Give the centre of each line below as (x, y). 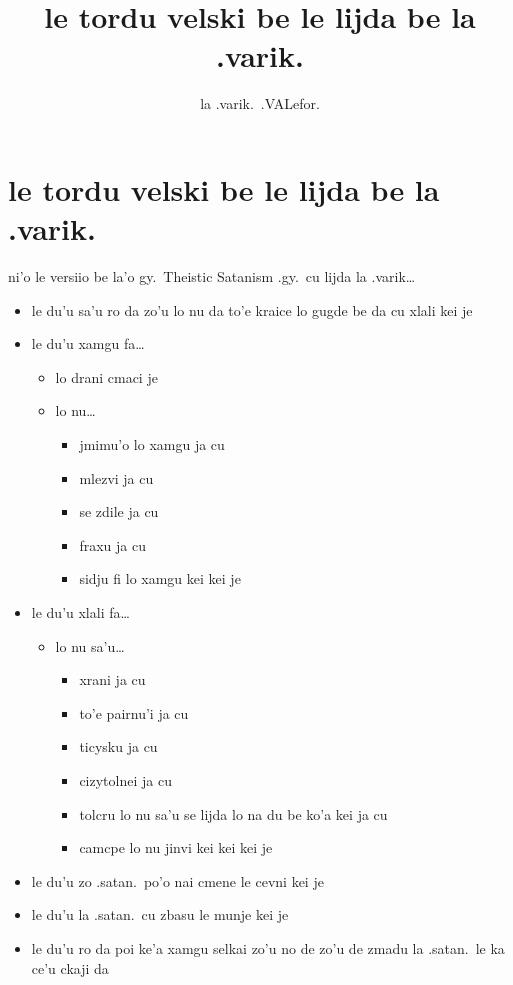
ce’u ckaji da (70, 967)
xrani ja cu (112, 679)
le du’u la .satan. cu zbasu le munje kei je (160, 914)
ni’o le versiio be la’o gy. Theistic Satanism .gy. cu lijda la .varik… (212, 276)
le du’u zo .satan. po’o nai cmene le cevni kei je (177, 880)
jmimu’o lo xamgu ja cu (152, 444)
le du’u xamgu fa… (88, 343)
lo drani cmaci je (106, 376)
